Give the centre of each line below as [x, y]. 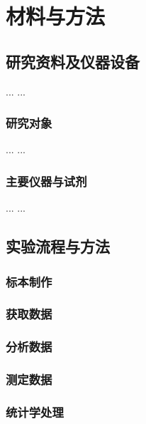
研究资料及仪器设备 [73, 61]
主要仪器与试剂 [46, 181]
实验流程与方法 [58, 246]
